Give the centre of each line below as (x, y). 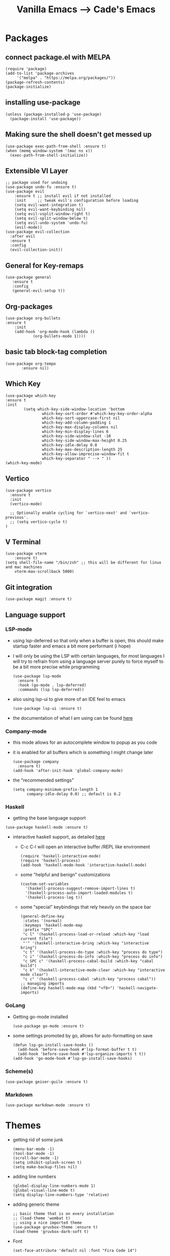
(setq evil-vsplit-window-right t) (52, 214)
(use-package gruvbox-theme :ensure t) (55, 1227)
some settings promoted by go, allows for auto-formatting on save (82, 1035)
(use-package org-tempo (31, 364)
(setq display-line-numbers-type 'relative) (61, 1195)
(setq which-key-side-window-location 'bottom (74, 409)
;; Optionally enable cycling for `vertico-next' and (68, 513)
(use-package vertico (28, 490)
